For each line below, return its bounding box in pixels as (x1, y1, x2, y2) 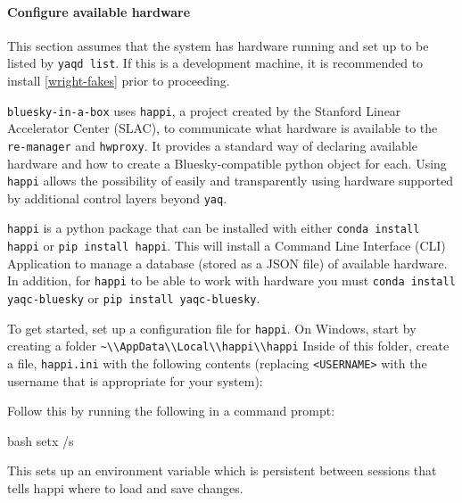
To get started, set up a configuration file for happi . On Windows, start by (7, 318, 417, 337)
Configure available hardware (7, 2, 191, 21)
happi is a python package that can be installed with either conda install (7, 219, 420, 237)
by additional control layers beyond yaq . (7, 188, 227, 207)
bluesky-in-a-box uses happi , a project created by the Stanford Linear (7, 101, 401, 120)
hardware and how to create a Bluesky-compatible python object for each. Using (7, 153, 447, 172)
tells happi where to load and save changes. (7, 479, 243, 498)
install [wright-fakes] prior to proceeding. (7, 71, 230, 90)
